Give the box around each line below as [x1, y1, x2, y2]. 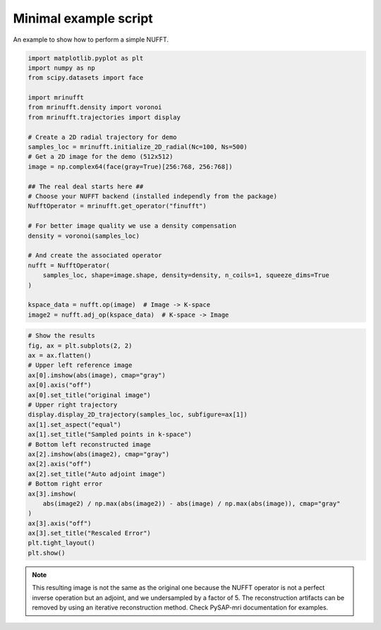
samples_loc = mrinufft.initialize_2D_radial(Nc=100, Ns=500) [28, 143, 248, 151]
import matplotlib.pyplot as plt [28, 54, 144, 62]
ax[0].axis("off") [28, 381, 92, 389]
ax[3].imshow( [28, 490, 77, 497]
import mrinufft [28, 94, 85, 102]
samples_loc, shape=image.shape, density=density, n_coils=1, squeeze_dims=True [42, 272, 329, 279]
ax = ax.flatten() [28, 351, 92, 360]
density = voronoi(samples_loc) [28, 231, 140, 240]
